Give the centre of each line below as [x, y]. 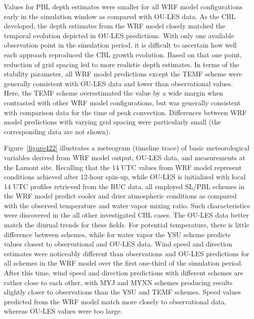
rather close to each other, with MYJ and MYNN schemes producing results [118, 282]
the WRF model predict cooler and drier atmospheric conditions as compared [120, 196]
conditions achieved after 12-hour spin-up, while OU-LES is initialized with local [125, 177]
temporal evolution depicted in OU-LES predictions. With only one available [119, 35]
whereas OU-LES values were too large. [63, 311]
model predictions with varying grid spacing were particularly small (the [113, 122]
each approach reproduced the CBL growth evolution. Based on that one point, [123, 54]
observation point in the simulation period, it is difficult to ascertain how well [120, 45]
